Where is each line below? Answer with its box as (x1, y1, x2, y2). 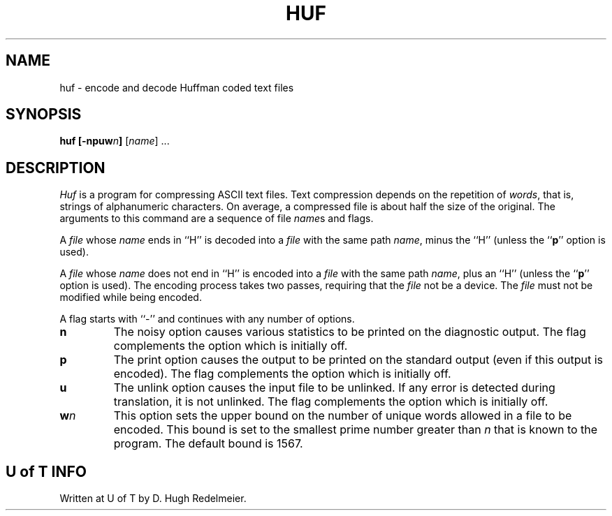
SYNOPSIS (6, 105, 82, 124)
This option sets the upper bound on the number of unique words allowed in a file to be (113, 408, 572, 423)
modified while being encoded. (59, 291, 202, 304)
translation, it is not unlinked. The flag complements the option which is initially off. (113, 395, 548, 409)
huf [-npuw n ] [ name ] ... (59, 135, 170, 147)
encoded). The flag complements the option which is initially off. (113, 367, 451, 381)
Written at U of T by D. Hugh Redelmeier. (59, 492, 247, 505)
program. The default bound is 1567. (113, 436, 303, 451)
